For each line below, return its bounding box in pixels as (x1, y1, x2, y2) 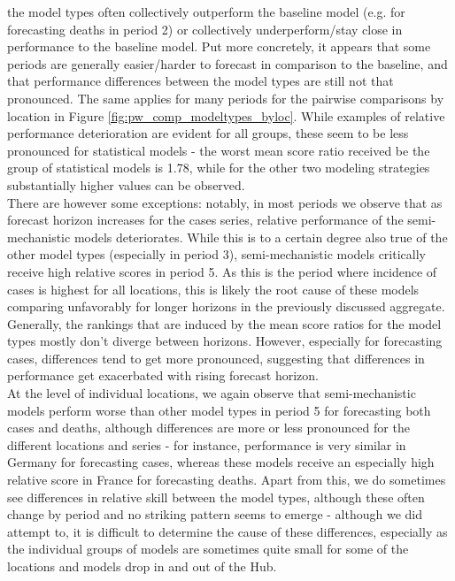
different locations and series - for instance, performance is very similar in (7, 435, 406, 454)
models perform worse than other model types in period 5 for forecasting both (7, 401, 431, 419)
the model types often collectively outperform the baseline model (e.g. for (7, 3, 405, 20)
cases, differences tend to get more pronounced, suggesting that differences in (7, 348, 425, 367)
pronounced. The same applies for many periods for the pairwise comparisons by (7, 88, 444, 107)
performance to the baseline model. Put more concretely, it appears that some (7, 37, 431, 56)
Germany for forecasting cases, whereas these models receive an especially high (7, 453, 435, 471)
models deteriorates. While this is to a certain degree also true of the (73, 227, 448, 246)
